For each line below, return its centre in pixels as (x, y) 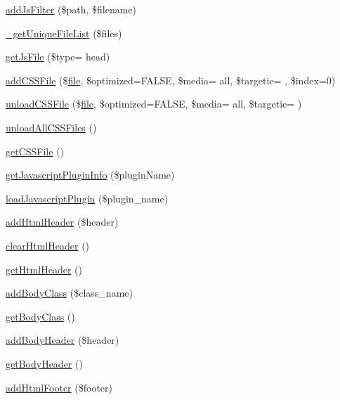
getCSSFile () (35, 151)
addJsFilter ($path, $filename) (71, 9)
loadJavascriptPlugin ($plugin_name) (87, 198)
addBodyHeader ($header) (63, 340)
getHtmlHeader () (44, 269)
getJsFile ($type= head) (58, 57)
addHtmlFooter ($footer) (59, 387)
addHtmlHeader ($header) (62, 222)
